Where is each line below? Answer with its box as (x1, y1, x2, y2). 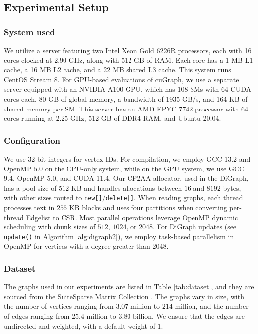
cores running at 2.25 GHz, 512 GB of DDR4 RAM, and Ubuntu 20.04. (4, 113, 221, 123)
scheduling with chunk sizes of (4, 222, 96, 232)
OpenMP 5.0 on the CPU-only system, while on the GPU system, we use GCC (4, 163, 245, 173)
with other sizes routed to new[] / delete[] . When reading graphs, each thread (4, 192, 243, 203)
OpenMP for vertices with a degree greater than (4, 241, 150, 251)
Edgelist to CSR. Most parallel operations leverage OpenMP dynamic (26, 212, 238, 222)
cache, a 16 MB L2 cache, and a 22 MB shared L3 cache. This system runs (4, 64, 231, 75)
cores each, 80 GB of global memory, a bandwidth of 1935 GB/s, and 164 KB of (4, 93, 248, 104)
